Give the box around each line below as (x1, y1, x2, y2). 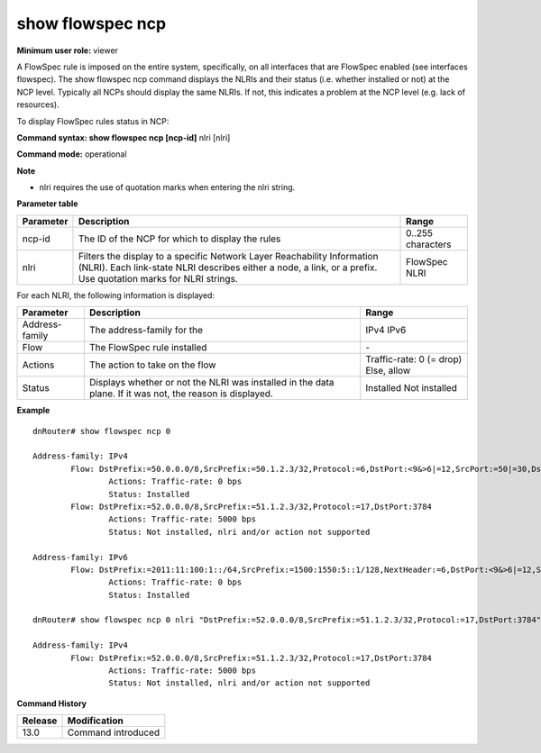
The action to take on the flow (88, 358, 216, 371)
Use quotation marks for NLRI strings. (78, 272, 238, 285)
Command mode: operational (16, 149, 127, 159)
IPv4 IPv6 (365, 324, 407, 337)
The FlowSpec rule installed (88, 341, 207, 354)
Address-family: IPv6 (32, 552, 128, 562)
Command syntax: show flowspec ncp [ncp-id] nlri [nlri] (16, 132, 231, 143)
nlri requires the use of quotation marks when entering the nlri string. (39, 182, 296, 193)
